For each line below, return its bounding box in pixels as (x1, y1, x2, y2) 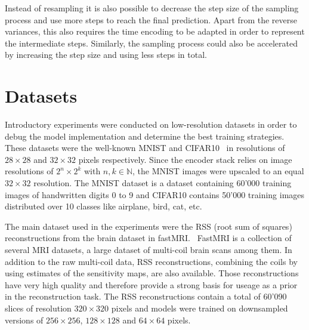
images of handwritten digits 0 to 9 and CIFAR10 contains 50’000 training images (5, 188, 305, 201)
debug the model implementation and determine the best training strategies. (5, 129, 285, 142)
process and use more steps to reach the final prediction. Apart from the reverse (5, 13, 297, 26)
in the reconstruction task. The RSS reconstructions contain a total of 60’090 (5, 290, 287, 303)
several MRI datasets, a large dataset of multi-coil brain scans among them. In (5, 243, 292, 256)
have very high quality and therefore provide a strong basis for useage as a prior (5, 278, 298, 291)
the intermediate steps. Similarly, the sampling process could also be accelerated (5, 36, 298, 49)
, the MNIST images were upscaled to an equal (132, 165, 304, 177)
